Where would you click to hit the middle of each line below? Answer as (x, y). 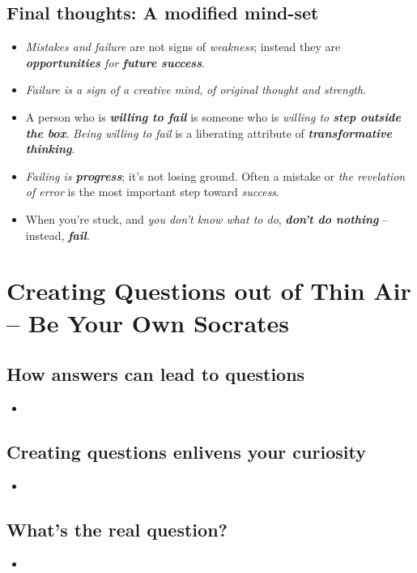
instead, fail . (57, 235)
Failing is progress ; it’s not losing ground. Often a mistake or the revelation (215, 175)
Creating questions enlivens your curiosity (186, 451)
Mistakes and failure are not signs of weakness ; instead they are (183, 47)
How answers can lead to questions (156, 374)
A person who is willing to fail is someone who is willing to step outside (213, 116)
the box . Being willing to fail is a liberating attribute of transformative (208, 133)
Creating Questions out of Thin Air (209, 291)
